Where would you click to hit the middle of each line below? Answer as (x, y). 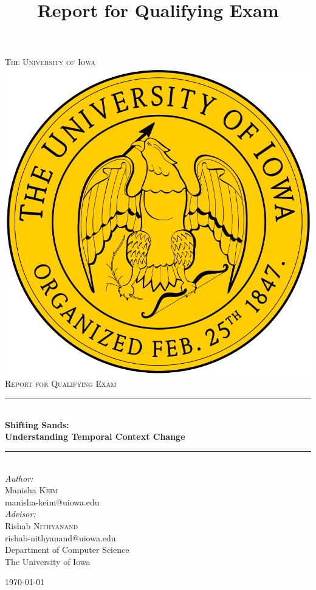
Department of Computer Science (67, 550)
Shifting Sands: (37, 424)
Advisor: (20, 514)
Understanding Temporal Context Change (95, 436)
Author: (19, 478)
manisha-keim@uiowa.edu (52, 501)
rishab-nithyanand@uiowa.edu (60, 537)
